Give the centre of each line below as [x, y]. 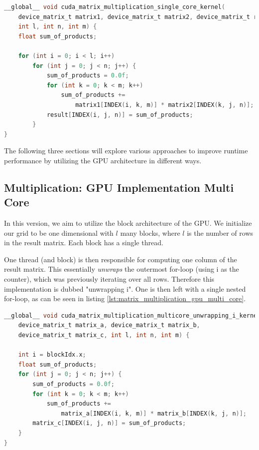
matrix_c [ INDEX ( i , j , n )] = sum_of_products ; [109, 423]
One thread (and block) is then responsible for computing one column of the [121, 259]
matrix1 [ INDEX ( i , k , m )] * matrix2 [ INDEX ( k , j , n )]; [165, 105]
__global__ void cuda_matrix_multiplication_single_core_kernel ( [115, 7]
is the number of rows [220, 232]
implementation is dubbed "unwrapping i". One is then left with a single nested [125, 288]
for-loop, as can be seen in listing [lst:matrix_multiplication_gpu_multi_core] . [125, 298]
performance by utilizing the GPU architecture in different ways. [103, 160]
